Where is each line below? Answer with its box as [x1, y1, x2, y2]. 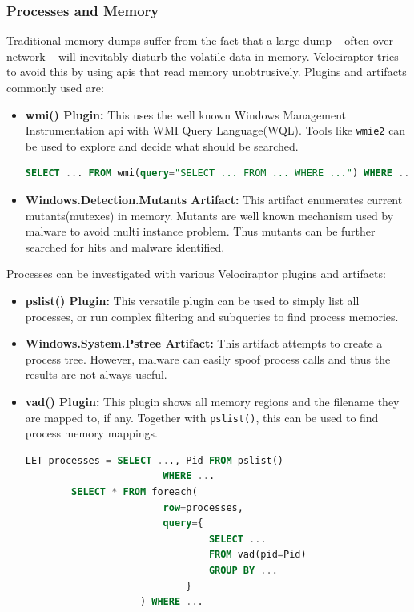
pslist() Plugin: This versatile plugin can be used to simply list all [25, 292, 360, 308]
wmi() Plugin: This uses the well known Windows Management [25, 106, 346, 123]
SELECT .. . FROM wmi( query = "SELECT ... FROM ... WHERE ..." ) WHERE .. [25, 167, 410, 179]
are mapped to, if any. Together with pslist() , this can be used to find [25, 409, 379, 425]
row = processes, [163, 501, 243, 513]
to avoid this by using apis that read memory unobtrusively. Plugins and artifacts [6, 63, 407, 80]
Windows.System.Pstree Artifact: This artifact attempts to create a [25, 335, 383, 352]
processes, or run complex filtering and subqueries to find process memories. [25, 308, 399, 324]
